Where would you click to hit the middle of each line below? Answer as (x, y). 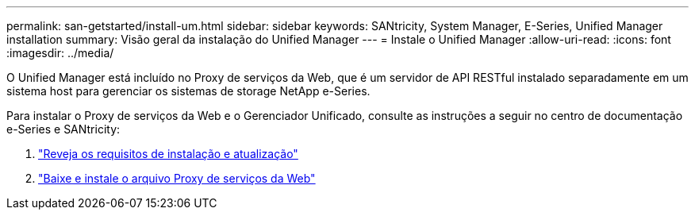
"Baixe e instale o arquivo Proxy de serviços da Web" (177, 178)
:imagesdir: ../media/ (60, 53)
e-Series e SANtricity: (63, 129)
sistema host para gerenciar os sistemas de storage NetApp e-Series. (188, 91)
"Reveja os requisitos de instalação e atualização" (168, 154)
